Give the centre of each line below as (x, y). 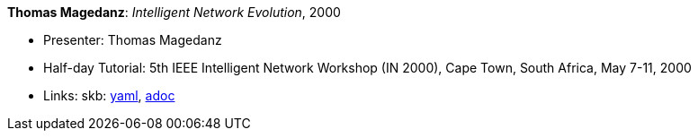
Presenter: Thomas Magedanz (133, 40)
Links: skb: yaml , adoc (109, 95)
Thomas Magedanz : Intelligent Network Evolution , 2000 (174, 12)
